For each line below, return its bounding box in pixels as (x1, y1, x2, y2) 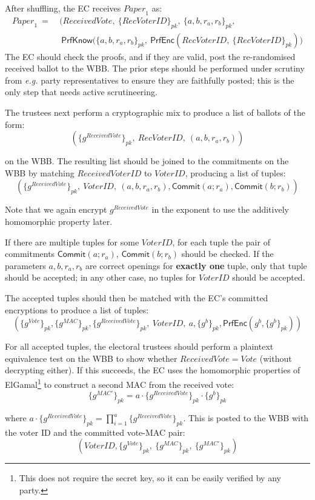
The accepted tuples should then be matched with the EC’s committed (5, 291, 268, 304)
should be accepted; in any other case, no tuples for (5, 271, 196, 284)
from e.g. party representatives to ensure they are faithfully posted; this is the (5, 73, 294, 86)
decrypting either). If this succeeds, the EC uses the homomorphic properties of (5, 364, 300, 376)
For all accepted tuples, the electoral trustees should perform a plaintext (5, 340, 274, 353)
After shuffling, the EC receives (5, 2, 121, 14)
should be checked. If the (181, 247, 274, 260)
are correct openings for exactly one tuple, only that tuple (85, 259, 307, 272)
